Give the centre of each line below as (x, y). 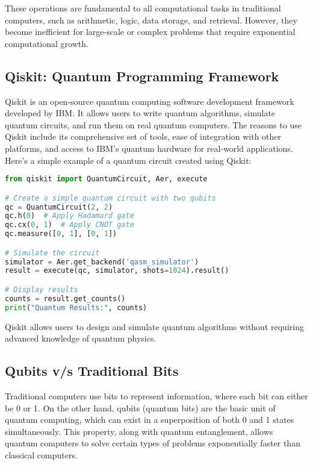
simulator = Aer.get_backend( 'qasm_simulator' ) (102, 262)
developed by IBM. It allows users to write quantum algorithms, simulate (140, 113)
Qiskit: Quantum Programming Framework (142, 76)
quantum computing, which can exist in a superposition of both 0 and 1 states (150, 420)
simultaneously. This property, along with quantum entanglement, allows (139, 431)
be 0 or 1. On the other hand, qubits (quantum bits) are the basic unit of (140, 407)
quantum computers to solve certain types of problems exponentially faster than (153, 443)
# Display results (42, 289)
